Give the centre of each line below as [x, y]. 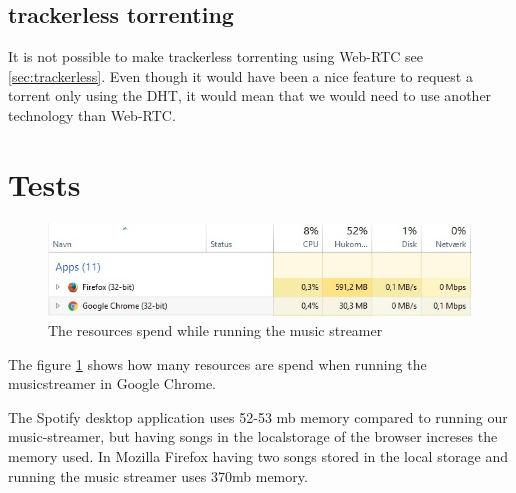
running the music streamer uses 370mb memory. [158, 475]
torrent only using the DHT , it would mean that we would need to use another [250, 95]
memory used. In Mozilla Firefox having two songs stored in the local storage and [258, 455]
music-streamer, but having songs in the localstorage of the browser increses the [253, 436]
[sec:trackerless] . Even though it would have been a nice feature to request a [240, 75]
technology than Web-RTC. [92, 114]
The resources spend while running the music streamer [215, 329]
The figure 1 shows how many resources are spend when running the [217, 363]
